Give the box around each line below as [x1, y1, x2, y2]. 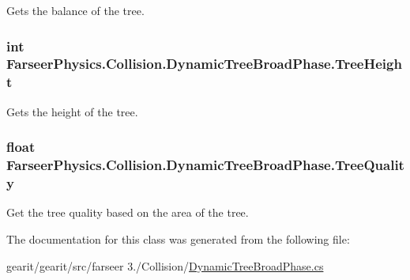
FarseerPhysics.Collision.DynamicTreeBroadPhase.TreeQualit [6, 155, 404, 175]
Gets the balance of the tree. [6, 2, 145, 18]
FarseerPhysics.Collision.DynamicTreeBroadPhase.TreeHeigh [6, 54, 402, 74]
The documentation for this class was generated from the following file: [6, 230, 350, 247]
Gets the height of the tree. [6, 103, 138, 119]
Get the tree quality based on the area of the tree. [6, 204, 249, 221]
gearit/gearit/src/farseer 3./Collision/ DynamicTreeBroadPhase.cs [6, 257, 324, 274]
